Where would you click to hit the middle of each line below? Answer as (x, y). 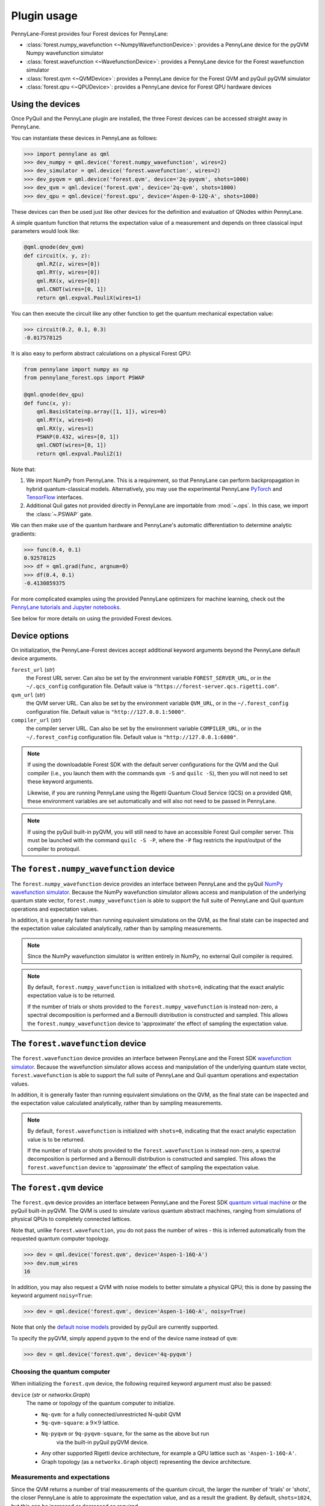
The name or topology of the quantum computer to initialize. (101, 1403)
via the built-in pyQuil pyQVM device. (102, 1442)
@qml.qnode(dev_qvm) (54, 247)
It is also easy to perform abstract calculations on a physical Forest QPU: (101, 353)
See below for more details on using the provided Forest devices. (92, 618)
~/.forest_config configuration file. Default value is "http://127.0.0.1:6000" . (132, 737)
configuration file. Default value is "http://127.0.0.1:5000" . (106, 711)
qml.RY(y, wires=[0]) (68, 272)
